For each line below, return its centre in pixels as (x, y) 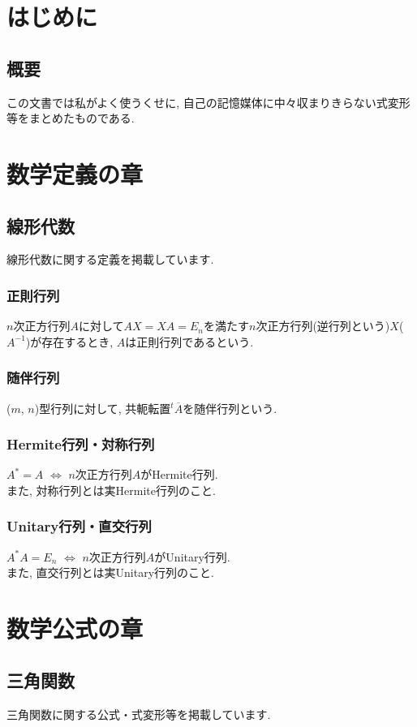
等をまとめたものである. (71, 118)
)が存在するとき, (69, 341)
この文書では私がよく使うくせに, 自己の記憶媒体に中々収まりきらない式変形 (208, 102)
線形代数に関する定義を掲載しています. (110, 259)
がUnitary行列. (192, 556)
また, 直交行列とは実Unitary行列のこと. (110, 572)
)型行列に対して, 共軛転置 (103, 408)
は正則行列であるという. (189, 341)
